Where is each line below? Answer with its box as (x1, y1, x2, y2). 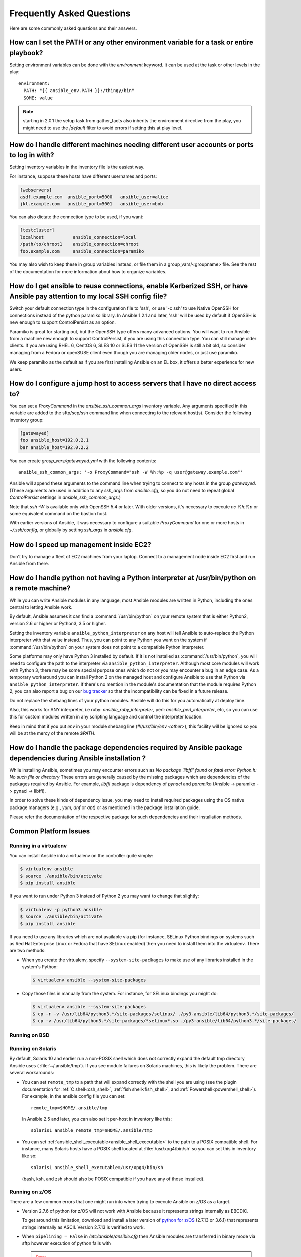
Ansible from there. (9, 561, 49, 567)
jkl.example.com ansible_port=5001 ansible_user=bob (20, 201, 163, 207)
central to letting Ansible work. (9, 604, 73, 610)
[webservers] (20, 187, 52, 193)
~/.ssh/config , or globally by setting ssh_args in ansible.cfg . (9, 527, 133, 533)
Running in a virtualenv (9, 842, 67, 849)
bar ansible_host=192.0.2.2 (20, 444, 89, 450)
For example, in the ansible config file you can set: (22, 1093, 126, 1099)
